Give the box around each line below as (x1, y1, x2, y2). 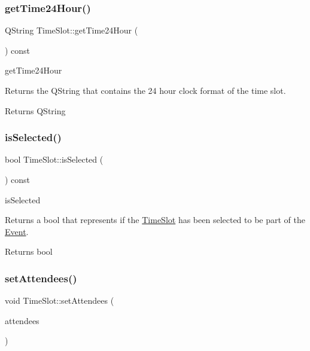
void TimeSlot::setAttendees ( (5, 294, 114, 307)
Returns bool (5, 245, 53, 258)
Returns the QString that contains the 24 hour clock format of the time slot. (5, 84, 286, 96)
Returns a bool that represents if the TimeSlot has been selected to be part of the (5, 213, 305, 226)
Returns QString (5, 104, 66, 117)
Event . (5, 225, 29, 237)
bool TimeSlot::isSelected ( (5, 153, 104, 166)
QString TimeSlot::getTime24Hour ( (5, 24, 138, 36)
